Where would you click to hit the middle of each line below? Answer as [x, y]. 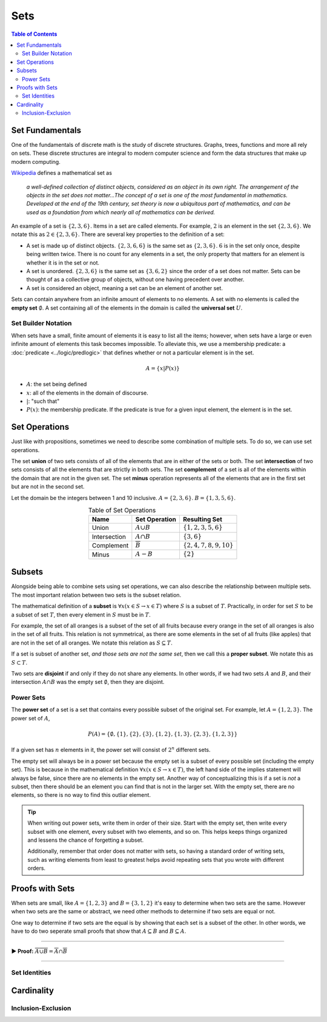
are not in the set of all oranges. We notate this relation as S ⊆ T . [92, 643]
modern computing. [36, 161]
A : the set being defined [57, 384]
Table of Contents [34, 34]
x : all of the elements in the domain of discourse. [87, 393]
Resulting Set [202, 519]
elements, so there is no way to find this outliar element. [81, 795]
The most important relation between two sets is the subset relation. [96, 595]
